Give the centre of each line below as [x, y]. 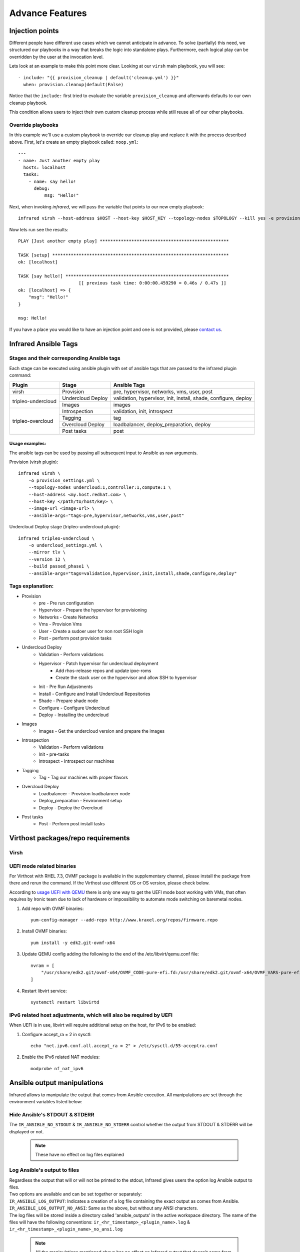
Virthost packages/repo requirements [69, 838]
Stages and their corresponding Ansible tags [65, 358]
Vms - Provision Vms [60, 624]
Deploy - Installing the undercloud [74, 715]
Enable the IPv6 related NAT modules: [61, 1057]
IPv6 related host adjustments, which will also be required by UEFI [91, 1015]
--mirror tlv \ [47, 552]
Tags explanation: [31, 586]
